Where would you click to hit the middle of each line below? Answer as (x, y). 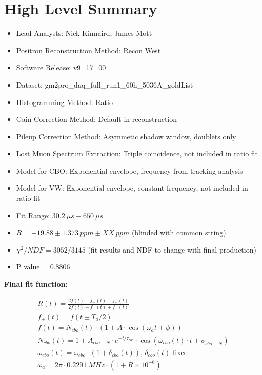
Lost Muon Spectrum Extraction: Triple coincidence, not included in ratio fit (137, 153)
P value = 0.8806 (43, 267)
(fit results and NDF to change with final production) (172, 249)
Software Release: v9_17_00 (61, 67)
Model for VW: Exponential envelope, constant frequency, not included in (132, 188)
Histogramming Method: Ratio (64, 102)
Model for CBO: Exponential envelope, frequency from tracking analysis (129, 170)
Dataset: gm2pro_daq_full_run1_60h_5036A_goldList (105, 84)
